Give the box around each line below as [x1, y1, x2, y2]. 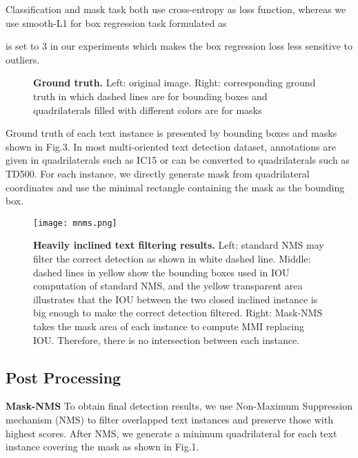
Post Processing [6, 366, 121, 388]
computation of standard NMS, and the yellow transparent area [33, 278, 303, 293]
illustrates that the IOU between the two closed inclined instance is [33, 292, 318, 306]
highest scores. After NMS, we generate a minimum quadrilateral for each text [6, 426, 337, 440]
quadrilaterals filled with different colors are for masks [33, 102, 262, 117]
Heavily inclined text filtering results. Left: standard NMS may [33, 238, 324, 252]
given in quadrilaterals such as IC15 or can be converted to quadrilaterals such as [6, 153, 350, 167]
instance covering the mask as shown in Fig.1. [6, 439, 199, 454]
